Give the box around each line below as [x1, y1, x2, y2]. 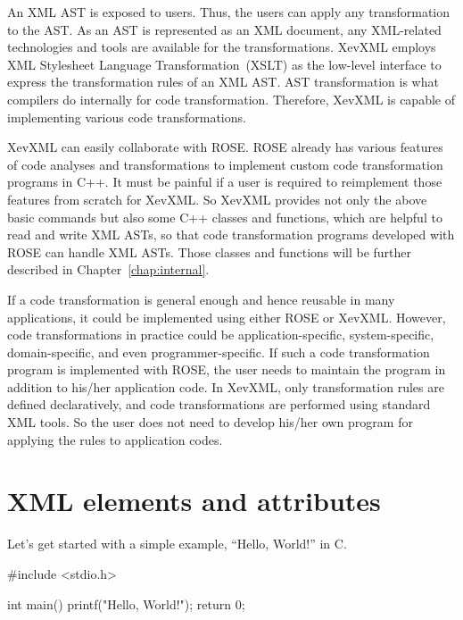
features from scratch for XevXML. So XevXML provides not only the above [7, 189, 427, 208]
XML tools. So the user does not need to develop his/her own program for [7, 413, 413, 431]
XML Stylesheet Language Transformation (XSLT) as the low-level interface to [7, 54, 442, 73]
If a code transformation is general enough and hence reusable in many [7, 289, 395, 308]
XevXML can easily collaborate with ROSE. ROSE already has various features [7, 138, 443, 156]
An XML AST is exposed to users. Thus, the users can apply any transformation [7, 3, 451, 21]
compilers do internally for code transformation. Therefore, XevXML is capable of [7, 89, 455, 108]
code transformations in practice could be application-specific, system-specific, [7, 325, 434, 344]
